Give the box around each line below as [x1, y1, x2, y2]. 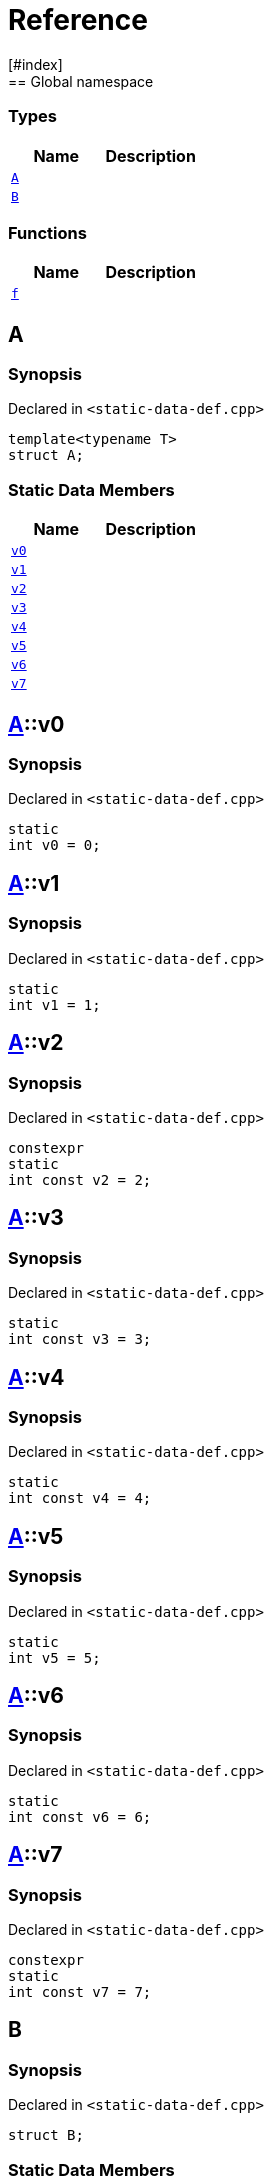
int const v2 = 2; [8, 1171, 152, 1188]
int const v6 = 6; [8, 1808, 152, 1825]
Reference [8, 3, 148, 37]
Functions [8, 222, 87, 243]
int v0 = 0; [8, 837, 101, 854]
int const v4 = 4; [8, 1490, 152, 1507]
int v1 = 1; [8, 996, 101, 1013]
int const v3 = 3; [8, 1331, 152, 1348]
